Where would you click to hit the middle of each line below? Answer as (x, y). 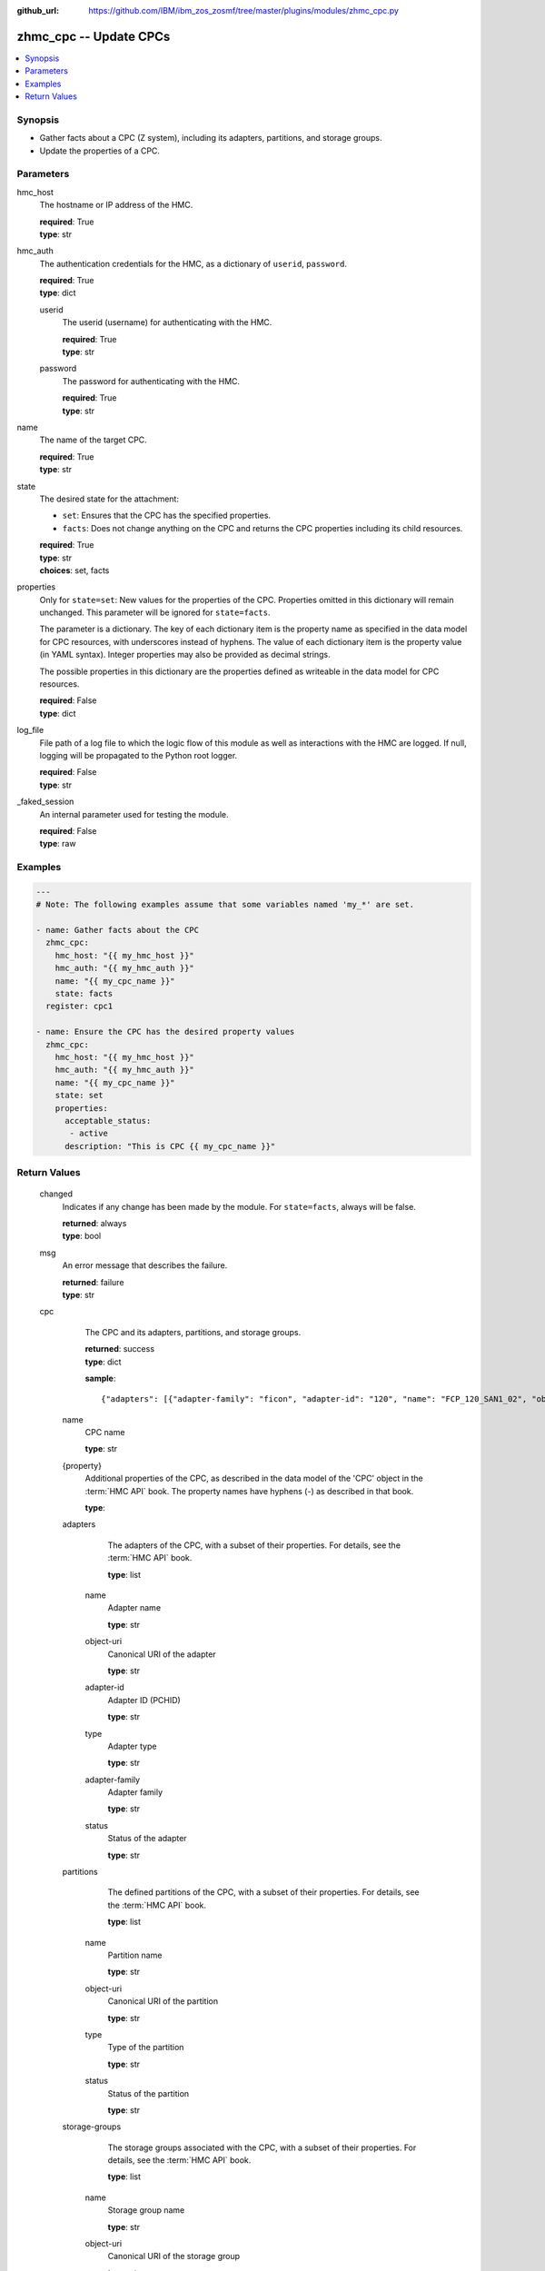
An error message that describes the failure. (145, 1265)
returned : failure (93, 1282)
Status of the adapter (147, 1839)
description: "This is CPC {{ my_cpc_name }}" (170, 1146)
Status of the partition (149, 2093)
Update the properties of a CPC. (100, 151)
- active (89, 1134)
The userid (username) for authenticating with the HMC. (167, 322)
